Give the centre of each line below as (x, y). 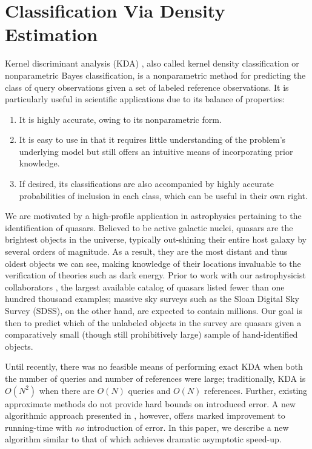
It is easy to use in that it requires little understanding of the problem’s (152, 139)
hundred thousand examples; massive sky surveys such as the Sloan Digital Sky (152, 299)
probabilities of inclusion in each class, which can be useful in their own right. (163, 195)
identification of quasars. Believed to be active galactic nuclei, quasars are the (149, 227)
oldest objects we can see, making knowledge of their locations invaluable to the (153, 263)
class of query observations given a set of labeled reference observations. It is (147, 87)
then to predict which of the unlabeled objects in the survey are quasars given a (153, 322)
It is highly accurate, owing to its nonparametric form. (120, 119)
